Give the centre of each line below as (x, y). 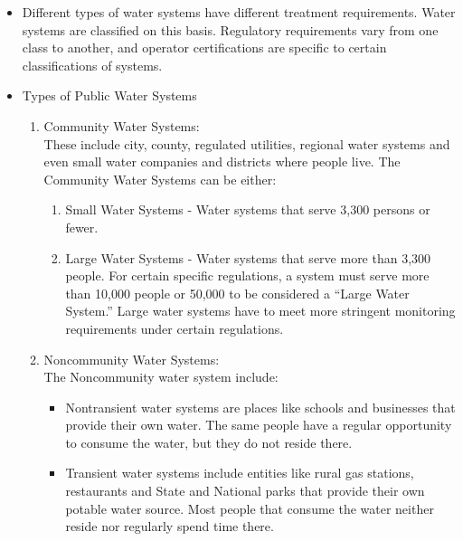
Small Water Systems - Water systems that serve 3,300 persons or (248, 209)
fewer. (82, 227)
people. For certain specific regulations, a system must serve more (247, 275)
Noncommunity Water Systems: (132, 359)
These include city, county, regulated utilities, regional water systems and (247, 143)
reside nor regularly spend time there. (170, 526)
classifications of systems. (92, 65)
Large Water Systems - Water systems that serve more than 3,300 (248, 257)
